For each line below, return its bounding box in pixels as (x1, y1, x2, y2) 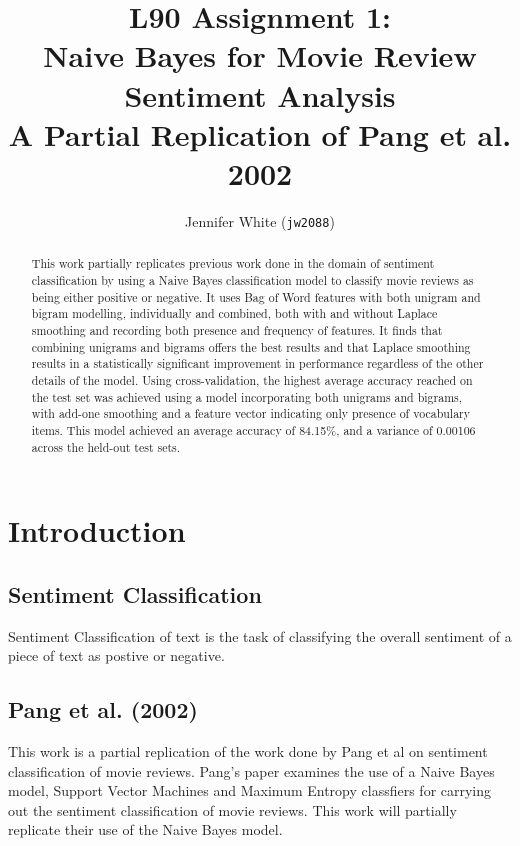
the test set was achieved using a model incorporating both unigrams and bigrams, (31, 388, 463, 405)
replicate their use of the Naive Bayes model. (8, 819, 283, 840)
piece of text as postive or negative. (8, 645, 225, 666)
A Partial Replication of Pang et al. (8, 113, 512, 154)
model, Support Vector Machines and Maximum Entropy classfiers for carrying (8, 780, 492, 801)
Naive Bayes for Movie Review (43, 35, 477, 76)
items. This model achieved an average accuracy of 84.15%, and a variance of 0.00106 (31, 421, 476, 438)
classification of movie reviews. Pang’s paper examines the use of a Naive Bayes (8, 760, 495, 781)
